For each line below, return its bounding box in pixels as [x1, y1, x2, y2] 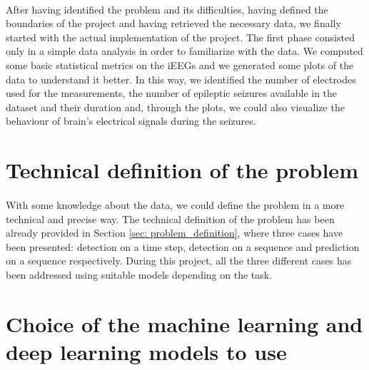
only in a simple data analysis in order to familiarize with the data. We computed [6, 43, 363, 58]
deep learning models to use [6, 336, 287, 366]
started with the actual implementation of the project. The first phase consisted [6, 29, 355, 44]
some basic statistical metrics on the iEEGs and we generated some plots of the [6, 57, 354, 72]
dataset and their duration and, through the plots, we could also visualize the [6, 99, 345, 114]
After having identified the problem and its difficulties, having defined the [6, 1, 328, 16]
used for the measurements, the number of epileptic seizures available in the [6, 86, 338, 101]
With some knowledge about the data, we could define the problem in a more [6, 197, 345, 212]
